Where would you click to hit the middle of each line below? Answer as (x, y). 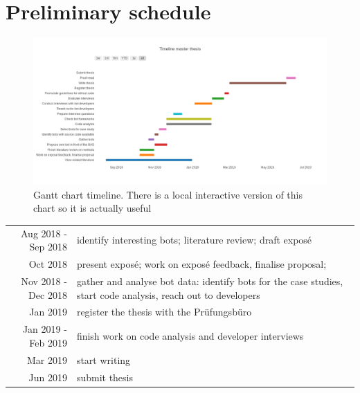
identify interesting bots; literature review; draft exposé (194, 240)
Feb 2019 (48, 342)
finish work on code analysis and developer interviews (190, 336)
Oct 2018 (48, 264)
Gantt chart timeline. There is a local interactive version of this (168, 194)
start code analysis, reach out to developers (168, 294)
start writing (103, 359)
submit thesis (105, 377)
